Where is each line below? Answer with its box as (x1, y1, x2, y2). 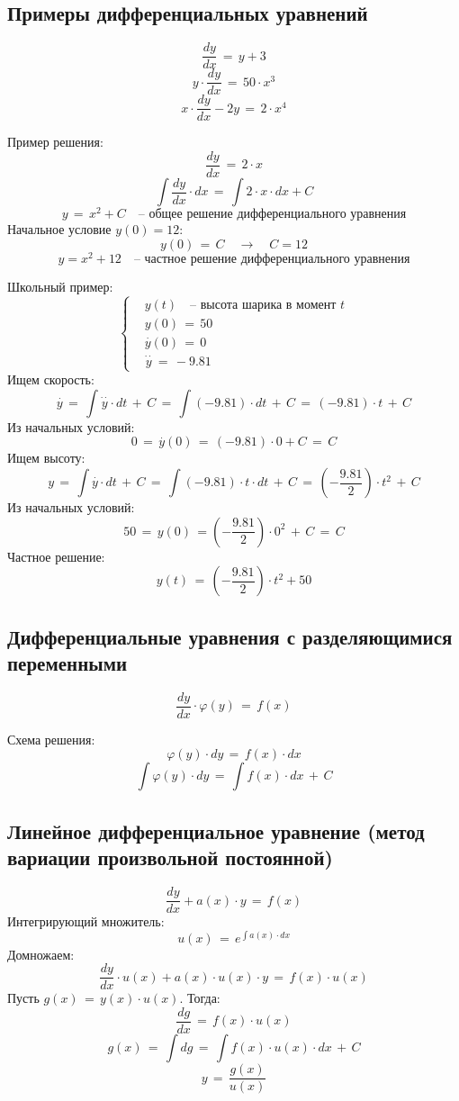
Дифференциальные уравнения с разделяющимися (7, 622, 453, 650)
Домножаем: (7, 944, 75, 963)
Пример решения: (7, 132, 103, 151)
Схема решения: (7, 729, 95, 748)
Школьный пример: (7, 276, 113, 295)
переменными (7, 648, 128, 676)
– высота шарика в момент (190, 298, 337, 311)
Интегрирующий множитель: (7, 912, 165, 931)
